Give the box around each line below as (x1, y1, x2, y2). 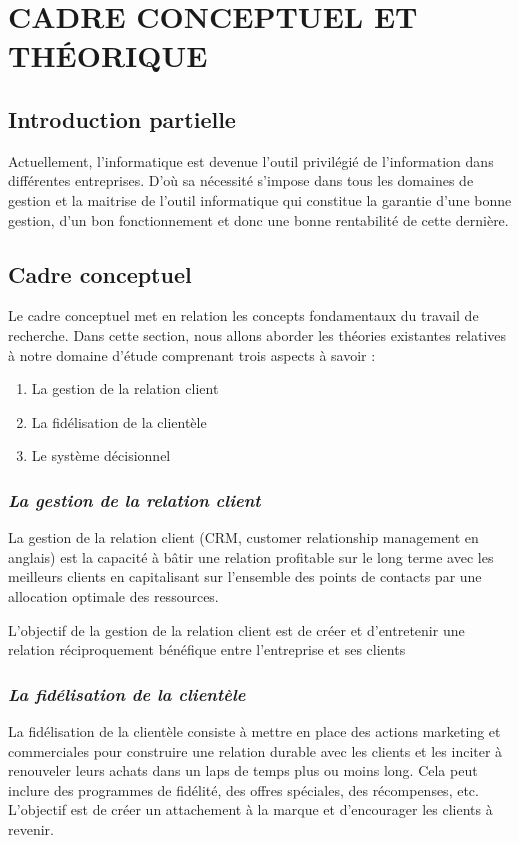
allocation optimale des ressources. (8, 585, 219, 606)
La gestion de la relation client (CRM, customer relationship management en (8, 527, 479, 548)
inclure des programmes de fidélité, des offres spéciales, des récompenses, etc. (8, 779, 479, 800)
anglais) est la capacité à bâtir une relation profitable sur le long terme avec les (8, 546, 494, 567)
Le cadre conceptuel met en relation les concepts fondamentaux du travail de (8, 305, 479, 326)
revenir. (8, 818, 54, 839)
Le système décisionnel (31, 445, 171, 466)
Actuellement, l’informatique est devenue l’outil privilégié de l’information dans (8, 150, 494, 171)
